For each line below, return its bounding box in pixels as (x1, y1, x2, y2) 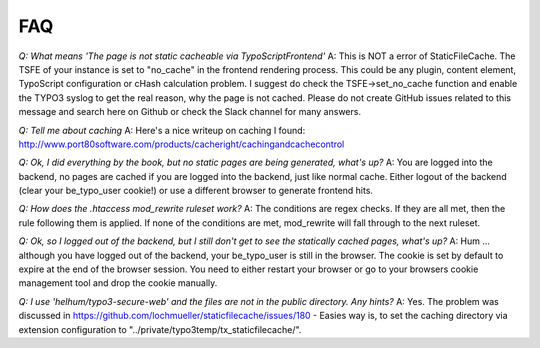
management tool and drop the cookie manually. (18, 277, 218, 289)
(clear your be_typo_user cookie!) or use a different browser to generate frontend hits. (18, 185, 374, 197)
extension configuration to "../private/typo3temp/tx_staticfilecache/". (18, 323, 302, 335)
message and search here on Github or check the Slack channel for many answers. (18, 106, 362, 118)
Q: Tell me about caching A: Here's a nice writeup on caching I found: (18, 124, 306, 136)
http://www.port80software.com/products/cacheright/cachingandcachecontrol (18, 138, 345, 150)
